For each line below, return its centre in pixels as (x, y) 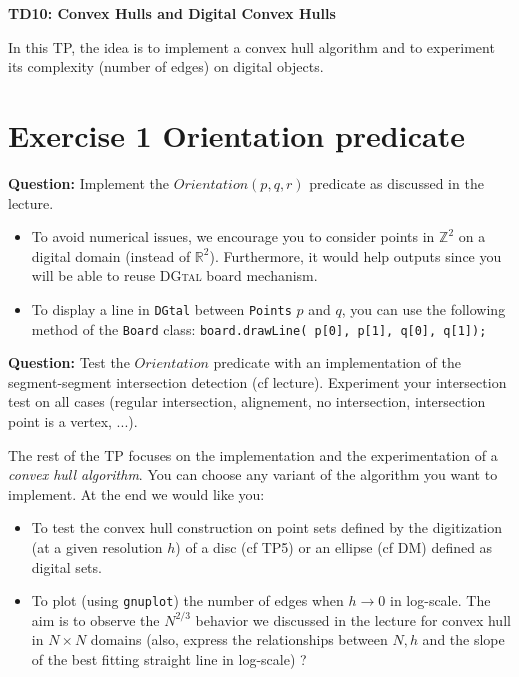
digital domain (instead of (111, 255)
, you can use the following (423, 308)
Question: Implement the (89, 182)
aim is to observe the (95, 619)
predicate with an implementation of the (337, 362)
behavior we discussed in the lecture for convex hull (353, 619)
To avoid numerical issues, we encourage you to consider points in (233, 236)
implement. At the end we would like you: (136, 493)
